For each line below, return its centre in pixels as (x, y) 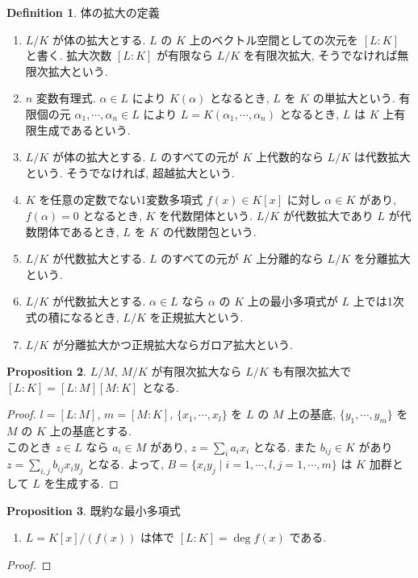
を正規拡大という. (196, 316)
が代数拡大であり (328, 215)
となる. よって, (125, 464)
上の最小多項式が (293, 301)
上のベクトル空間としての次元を (274, 39)
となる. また (284, 446)
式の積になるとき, (72, 316)
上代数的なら (289, 157)
